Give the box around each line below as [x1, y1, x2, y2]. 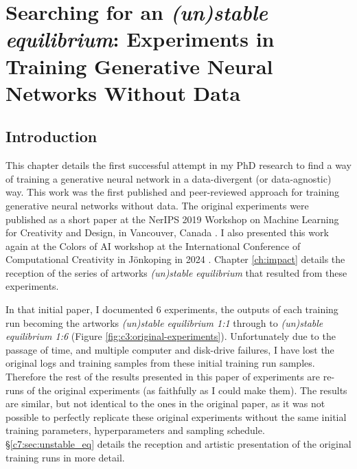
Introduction [5, 126, 97, 147]
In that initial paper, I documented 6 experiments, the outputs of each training [5, 302, 338, 317]
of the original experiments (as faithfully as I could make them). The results [27, 382, 347, 397]
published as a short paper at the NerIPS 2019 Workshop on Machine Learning [5, 211, 339, 226]
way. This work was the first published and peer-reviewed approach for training [5, 185, 339, 199]
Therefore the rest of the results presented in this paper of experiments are [5, 369, 321, 384]
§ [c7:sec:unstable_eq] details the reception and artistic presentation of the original [5, 437, 352, 451]
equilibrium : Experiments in [5, 25, 275, 54]
